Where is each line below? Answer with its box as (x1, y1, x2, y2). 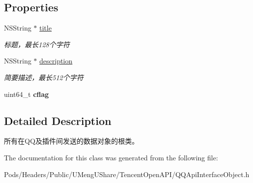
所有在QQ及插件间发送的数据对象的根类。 (4, 136, 139, 146)
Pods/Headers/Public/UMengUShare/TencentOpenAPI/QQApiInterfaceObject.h (4, 169, 250, 179)
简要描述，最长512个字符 (4, 72, 84, 82)
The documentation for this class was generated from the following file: (4, 152, 218, 162)
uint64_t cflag (4, 89, 49, 99)
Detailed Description (4, 113, 112, 128)
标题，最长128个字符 (4, 39, 70, 49)
